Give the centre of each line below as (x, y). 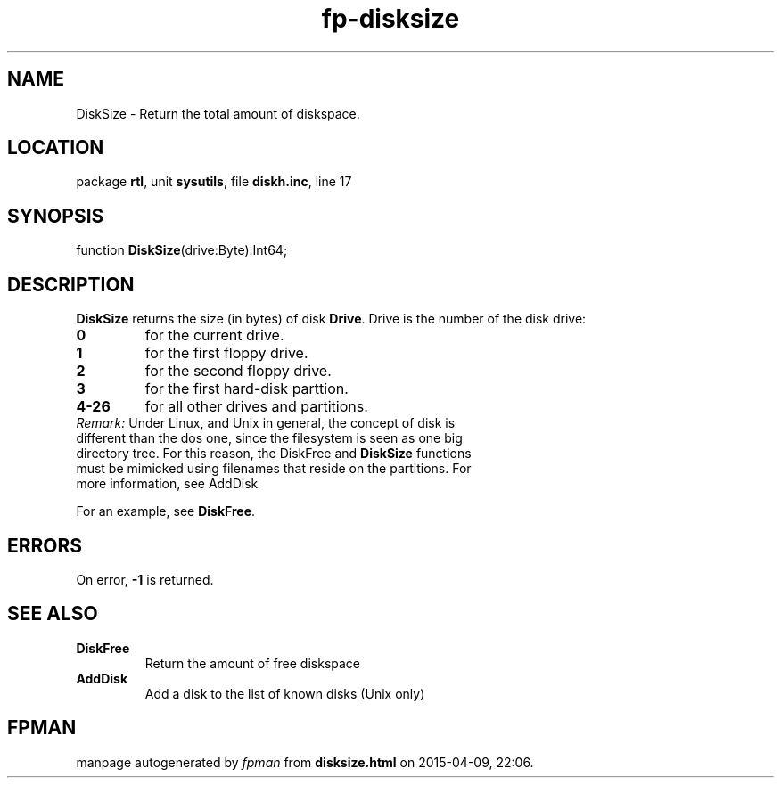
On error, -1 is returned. (145, 579)
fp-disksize (390, 19)
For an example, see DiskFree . (166, 511)
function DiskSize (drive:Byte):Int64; (182, 250)
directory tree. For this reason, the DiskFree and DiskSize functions (274, 454)
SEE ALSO (53, 614)
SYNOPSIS (56, 216)
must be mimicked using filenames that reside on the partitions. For (274, 469)
